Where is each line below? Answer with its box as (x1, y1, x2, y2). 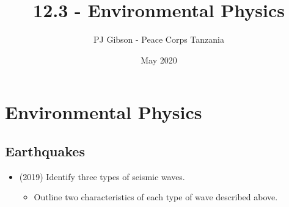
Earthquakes (5, 141, 85, 160)
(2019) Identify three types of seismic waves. (19, 170, 185, 183)
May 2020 (141, 53, 177, 66)
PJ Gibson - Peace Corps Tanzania (93, 33, 224, 46)
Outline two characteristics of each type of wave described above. (34, 191, 278, 203)
